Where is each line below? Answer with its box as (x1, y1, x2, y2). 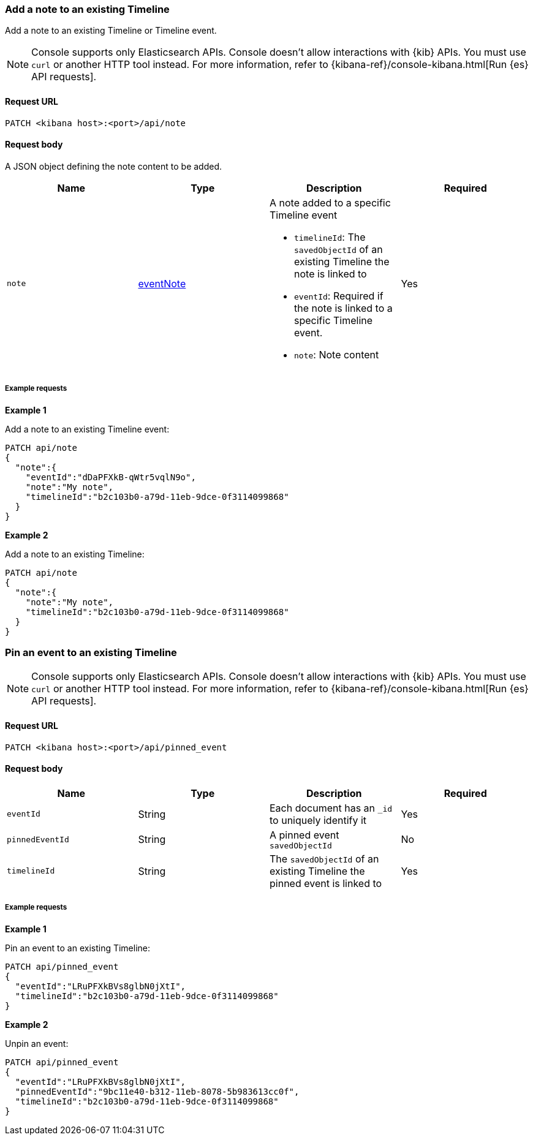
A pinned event (270, 828, 339, 841)
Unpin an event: (5, 1038, 69, 1049)
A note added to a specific (270, 196, 391, 209)
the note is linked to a (294, 301, 393, 314)
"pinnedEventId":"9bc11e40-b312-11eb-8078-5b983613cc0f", (15, 1086, 300, 1097)
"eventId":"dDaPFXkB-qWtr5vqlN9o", (25, 472, 196, 482)
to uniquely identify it (270, 813, 367, 826)
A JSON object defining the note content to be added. (5, 160, 222, 172)
